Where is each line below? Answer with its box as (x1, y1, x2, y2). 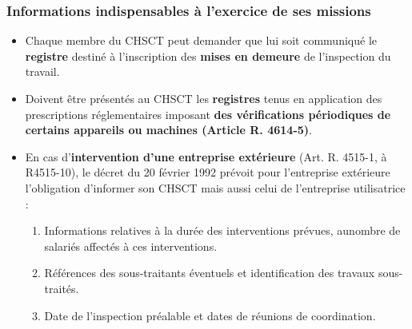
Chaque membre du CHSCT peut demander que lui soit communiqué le (25, 32, 377, 49)
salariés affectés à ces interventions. (44, 237, 218, 254)
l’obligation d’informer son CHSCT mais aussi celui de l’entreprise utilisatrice (25, 179, 406, 196)
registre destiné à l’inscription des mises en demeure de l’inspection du (25, 47, 391, 64)
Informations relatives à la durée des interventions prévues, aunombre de (44, 222, 401, 239)
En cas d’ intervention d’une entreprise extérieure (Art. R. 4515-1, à (25, 148, 387, 164)
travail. (25, 63, 60, 80)
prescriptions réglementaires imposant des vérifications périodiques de (25, 105, 391, 122)
